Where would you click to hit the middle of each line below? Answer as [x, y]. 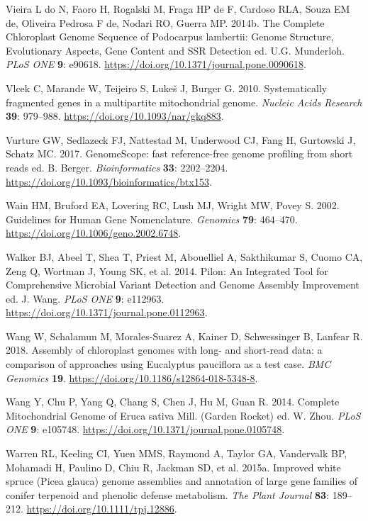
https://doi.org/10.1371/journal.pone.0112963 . [107, 312]
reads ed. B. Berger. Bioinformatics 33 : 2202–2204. [117, 167]
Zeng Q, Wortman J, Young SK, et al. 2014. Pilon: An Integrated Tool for [167, 270]
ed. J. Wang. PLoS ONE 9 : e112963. [85, 298]
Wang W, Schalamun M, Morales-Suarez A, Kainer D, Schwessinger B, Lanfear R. [184, 336]
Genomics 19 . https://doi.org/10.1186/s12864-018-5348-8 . [132, 377]
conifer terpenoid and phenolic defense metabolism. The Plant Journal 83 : [167, 494]
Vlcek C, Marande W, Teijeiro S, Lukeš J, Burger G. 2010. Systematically [167, 88]
